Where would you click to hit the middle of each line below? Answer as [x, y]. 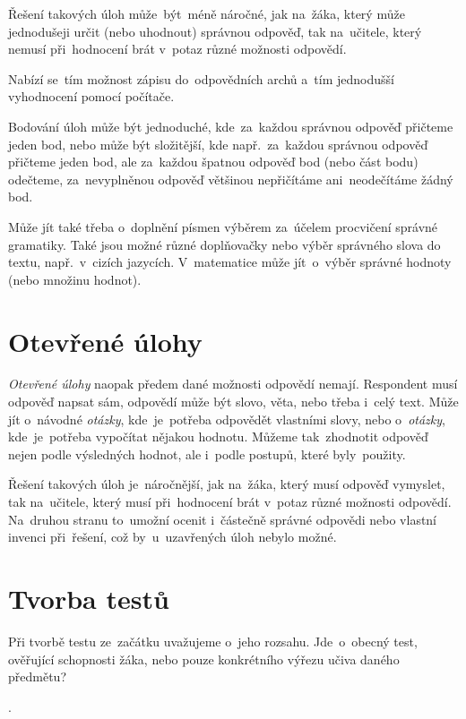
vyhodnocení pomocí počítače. [91, 96]
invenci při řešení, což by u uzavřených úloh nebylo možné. [173, 537]
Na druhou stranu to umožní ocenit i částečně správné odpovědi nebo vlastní [223, 519]
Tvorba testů [89, 598]
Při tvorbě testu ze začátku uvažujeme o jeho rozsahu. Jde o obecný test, [213, 641]
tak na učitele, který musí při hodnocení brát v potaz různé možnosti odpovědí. [230, 501]
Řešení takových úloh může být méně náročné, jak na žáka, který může [207, 13]
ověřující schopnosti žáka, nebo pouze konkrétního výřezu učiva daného [204, 659]
